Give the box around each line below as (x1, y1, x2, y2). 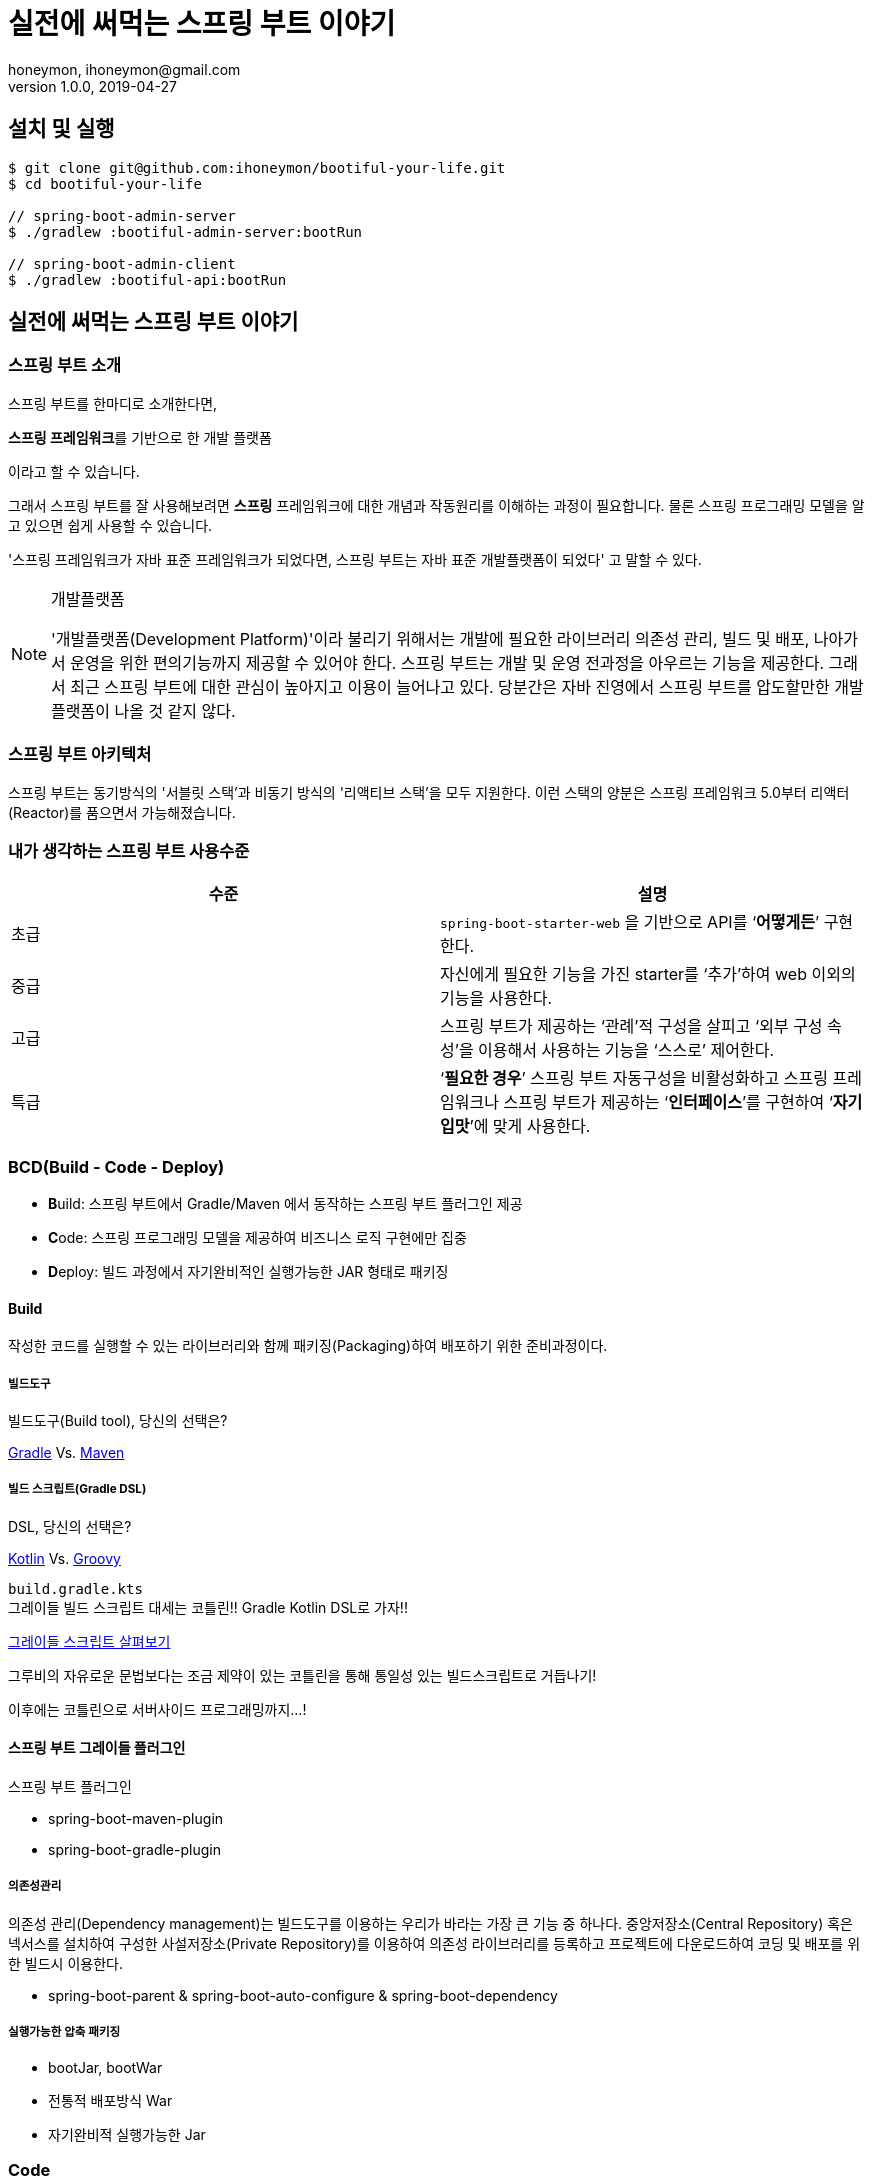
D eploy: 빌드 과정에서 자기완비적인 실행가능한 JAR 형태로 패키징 (48, 1263, 449, 1281)
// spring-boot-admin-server (8, 207, 236, 224)
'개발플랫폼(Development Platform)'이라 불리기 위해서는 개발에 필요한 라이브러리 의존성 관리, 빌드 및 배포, (51, 628, 810, 649)
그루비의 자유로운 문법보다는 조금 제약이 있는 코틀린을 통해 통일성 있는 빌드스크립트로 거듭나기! (8, 1666, 597, 1684)
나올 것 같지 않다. (114, 700, 236, 721)
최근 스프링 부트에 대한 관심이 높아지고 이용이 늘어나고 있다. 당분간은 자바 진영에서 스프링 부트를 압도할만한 (70, 676, 830, 697)
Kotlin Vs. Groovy (8, 1549, 121, 1567)
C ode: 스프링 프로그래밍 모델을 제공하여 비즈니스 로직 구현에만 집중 (48, 1229, 467, 1247)
